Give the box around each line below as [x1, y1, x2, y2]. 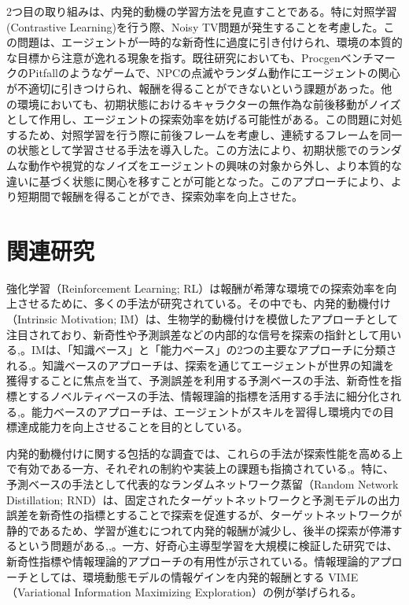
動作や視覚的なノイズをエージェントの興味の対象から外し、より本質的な [28, 157, 403, 173]
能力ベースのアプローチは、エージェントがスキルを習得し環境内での [31, 403, 383, 419]
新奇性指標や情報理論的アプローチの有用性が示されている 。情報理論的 [6, 552, 370, 569]
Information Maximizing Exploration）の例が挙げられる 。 [74, 584, 362, 600]
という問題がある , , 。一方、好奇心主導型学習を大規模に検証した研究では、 [17, 537, 398, 554]
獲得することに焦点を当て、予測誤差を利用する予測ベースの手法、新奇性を [6, 372, 391, 389]
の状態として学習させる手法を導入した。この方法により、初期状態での [6, 142, 369, 158]
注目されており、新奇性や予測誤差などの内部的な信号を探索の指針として [6, 326, 380, 342]
